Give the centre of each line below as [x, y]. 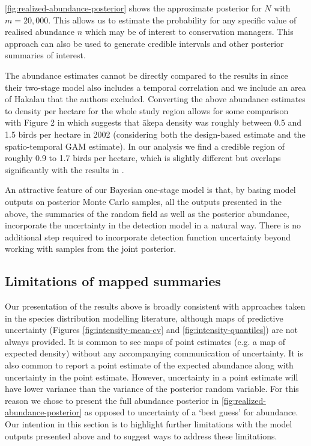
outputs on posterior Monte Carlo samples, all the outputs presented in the [143, 201]
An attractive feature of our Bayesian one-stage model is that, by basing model [150, 190]
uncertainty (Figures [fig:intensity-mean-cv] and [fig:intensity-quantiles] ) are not [151, 330]
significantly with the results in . [65, 169]
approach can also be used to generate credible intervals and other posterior [144, 43]
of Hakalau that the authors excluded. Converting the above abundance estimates [155, 99]
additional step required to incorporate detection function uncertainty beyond [148, 237]
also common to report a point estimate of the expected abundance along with [149, 365]
